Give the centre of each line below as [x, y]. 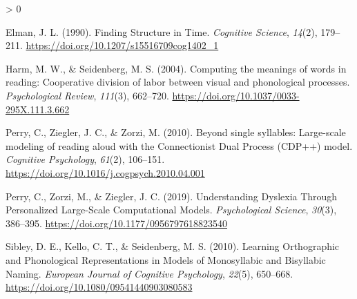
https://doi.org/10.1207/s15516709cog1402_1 [122, 45]
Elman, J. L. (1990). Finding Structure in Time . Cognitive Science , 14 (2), [162, 31]
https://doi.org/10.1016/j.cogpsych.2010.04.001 [105, 172]
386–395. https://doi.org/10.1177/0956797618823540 [116, 223]
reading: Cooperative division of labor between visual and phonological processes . [178, 82]
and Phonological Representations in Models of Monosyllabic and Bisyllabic [166, 259]
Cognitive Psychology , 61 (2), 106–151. [85, 159]
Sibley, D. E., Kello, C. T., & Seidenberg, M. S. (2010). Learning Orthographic [173, 246]
